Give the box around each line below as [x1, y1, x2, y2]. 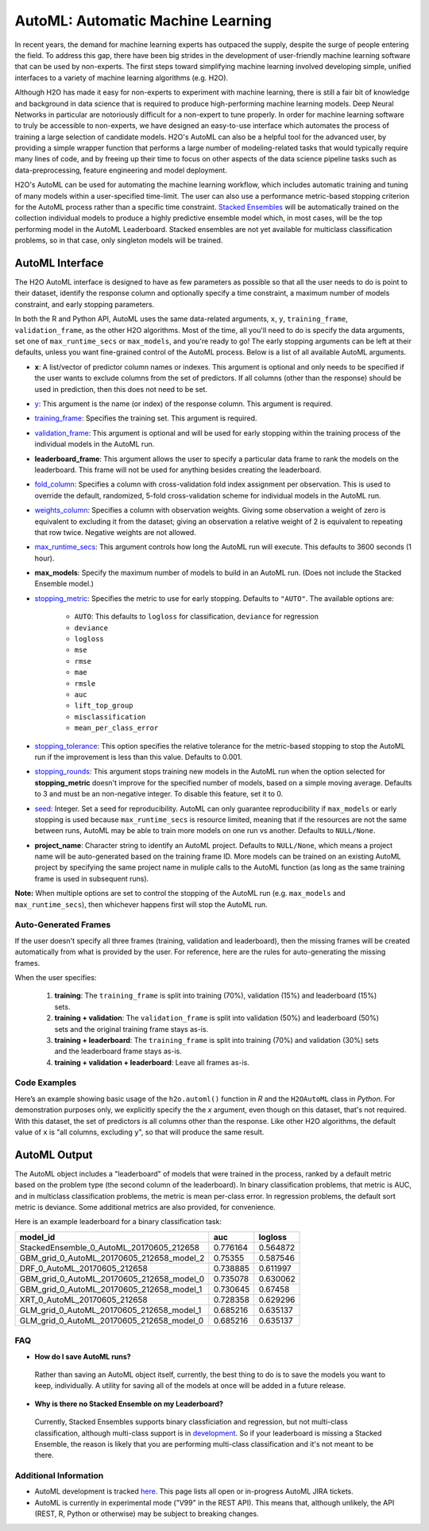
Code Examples [14, 1077, 77, 1088]
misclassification [74, 712, 146, 721]
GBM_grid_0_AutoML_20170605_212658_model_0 [19, 1273, 205, 1284]
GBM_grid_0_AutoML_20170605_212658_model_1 [19, 1284, 203, 1295]
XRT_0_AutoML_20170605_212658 [19, 1294, 148, 1305]
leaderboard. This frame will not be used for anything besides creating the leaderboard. [34, 465, 322, 475]
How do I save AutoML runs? [34, 1351, 131, 1361]
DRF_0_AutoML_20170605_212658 [19, 1262, 149, 1273]
